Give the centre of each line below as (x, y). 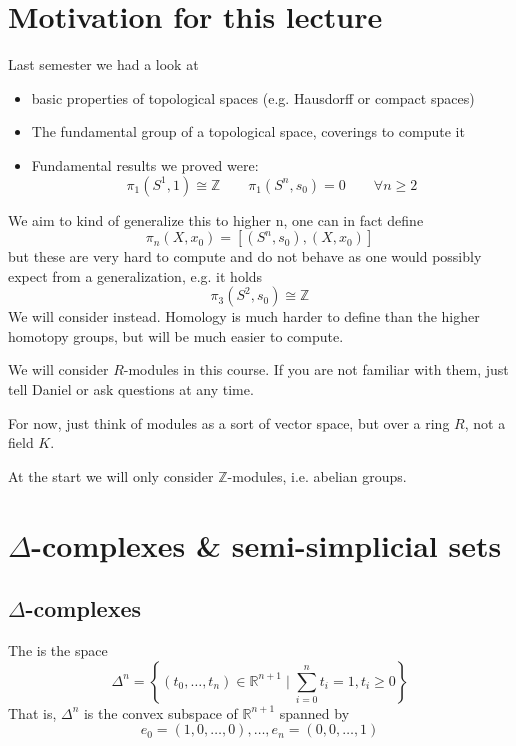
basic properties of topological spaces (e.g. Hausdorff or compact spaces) (253, 97)
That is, (32, 712)
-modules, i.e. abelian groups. (317, 475)
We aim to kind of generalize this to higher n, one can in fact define (216, 219)
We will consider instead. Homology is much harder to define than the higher (244, 316)
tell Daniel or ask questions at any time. (131, 389)
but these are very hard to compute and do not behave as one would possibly (245, 256)
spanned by (314, 712)
